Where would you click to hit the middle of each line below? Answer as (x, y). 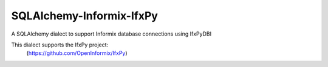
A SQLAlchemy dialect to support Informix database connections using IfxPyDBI (111, 34)
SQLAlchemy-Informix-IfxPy (84, 16)
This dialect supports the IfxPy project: (60, 45)
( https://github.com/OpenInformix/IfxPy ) (77, 53)
